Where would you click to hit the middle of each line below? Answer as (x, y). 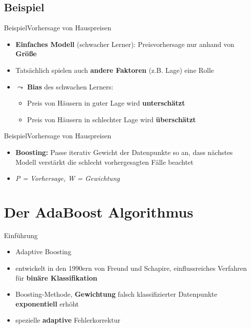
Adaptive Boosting (43, 251)
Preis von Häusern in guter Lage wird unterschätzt (106, 103)
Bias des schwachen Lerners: (70, 86)
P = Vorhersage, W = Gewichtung (68, 178)
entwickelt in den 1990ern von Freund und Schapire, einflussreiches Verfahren (131, 268)
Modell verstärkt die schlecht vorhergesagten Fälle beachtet (104, 162)
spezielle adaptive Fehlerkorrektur (68, 320)
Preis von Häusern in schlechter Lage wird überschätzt (112, 119)
